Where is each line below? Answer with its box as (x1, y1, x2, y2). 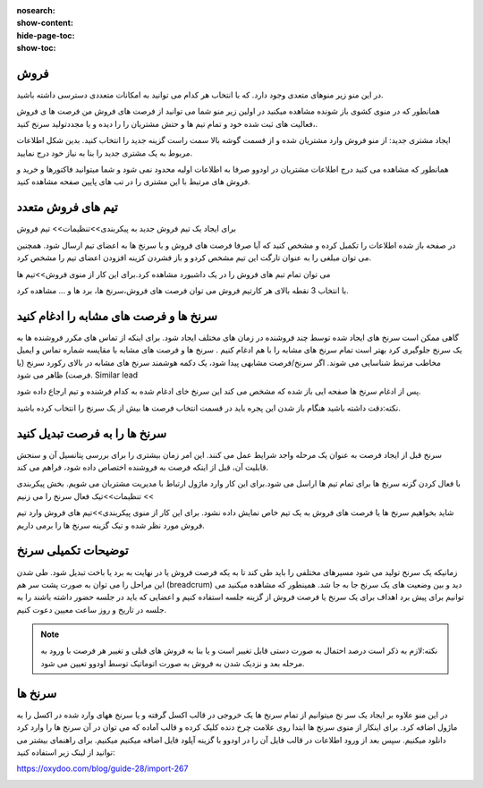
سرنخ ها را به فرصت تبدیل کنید (16, 426, 167, 441)
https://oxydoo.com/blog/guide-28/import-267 (16, 763, 189, 774)
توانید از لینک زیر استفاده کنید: (16, 747, 115, 758)
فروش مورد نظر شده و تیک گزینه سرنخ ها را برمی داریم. (16, 520, 205, 530)
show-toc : (16, 43, 56, 54)
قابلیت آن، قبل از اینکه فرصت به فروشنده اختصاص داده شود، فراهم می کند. (16, 462, 268, 473)
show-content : (16, 18, 73, 29)
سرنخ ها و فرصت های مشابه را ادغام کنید (16, 309, 218, 324)
